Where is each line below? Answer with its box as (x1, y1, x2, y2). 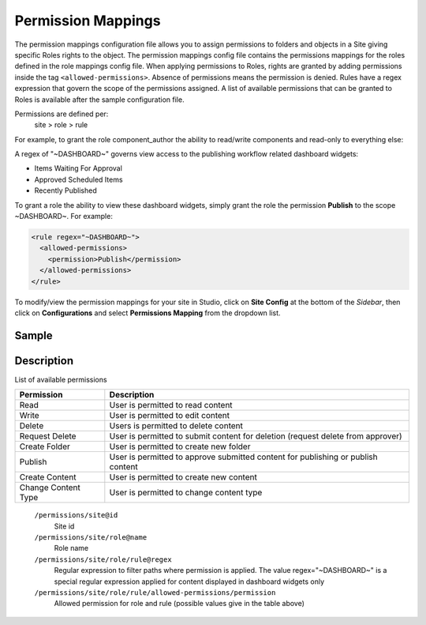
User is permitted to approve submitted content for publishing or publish (109, 451, 378, 462)
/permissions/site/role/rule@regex (34, 555, 173, 564)
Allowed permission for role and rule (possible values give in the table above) (54, 599, 305, 608)
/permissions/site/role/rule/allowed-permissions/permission (34, 588, 276, 597)
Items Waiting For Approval (34, 164, 122, 173)
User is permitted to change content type (109, 487, 263, 498)
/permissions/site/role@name (34, 533, 148, 542)
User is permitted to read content (109, 400, 233, 411)
